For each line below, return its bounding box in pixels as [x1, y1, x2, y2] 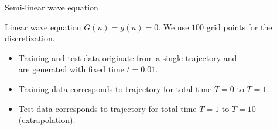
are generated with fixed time [18, 63, 124, 75]
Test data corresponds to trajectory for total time [18, 102, 197, 114]
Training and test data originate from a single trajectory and [18, 51, 237, 64]
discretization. [5, 32, 55, 44]
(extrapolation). [18, 114, 76, 126]
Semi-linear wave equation [5, 1, 98, 13]
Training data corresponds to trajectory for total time [18, 82, 212, 94]
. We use [158, 20, 189, 33]
